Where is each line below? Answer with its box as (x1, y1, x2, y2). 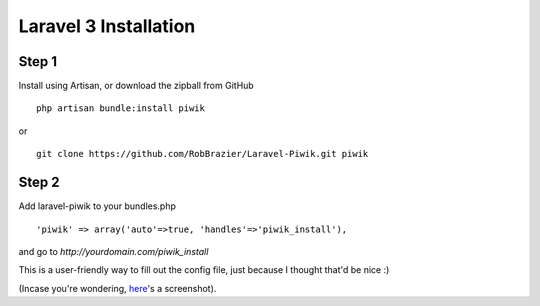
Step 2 (18, 174, 60, 191)
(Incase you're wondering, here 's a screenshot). (18, 282, 217, 294)
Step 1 (18, 53, 58, 70)
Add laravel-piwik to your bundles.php (18, 200, 177, 212)
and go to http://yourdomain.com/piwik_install (18, 245, 209, 257)
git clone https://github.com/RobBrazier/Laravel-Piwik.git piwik (36, 148, 369, 160)
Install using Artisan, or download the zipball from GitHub (18, 80, 254, 92)
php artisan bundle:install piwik (36, 103, 205, 114)
